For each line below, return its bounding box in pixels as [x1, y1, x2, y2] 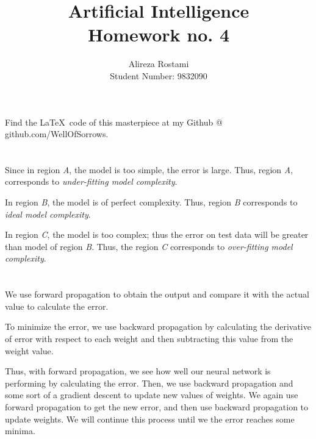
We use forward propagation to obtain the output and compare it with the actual [5, 288, 309, 301]
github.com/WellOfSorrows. [5, 127, 109, 140]
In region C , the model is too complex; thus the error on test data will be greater [5, 228, 309, 241]
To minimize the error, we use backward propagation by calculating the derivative [5, 320, 311, 333]
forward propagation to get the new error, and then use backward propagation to [5, 400, 309, 413]
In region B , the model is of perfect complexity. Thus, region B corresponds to [5, 196, 298, 209]
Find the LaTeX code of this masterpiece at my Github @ [5, 115, 223, 128]
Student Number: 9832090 [110, 69, 207, 82]
